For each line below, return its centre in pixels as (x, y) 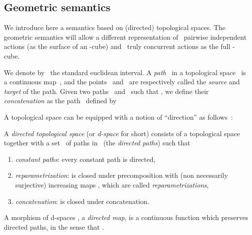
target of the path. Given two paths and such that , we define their (106, 91)
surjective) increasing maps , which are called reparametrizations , (112, 184)
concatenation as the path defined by (60, 101)
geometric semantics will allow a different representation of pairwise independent (125, 37)
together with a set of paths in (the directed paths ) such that (97, 143)
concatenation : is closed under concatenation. (82, 201)
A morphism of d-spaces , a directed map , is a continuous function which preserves (126, 217)
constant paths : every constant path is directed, (85, 159)
